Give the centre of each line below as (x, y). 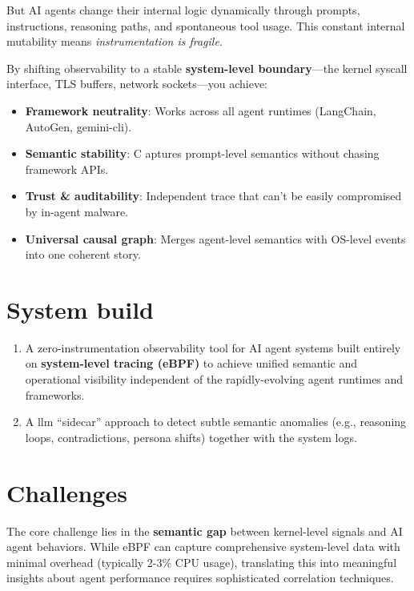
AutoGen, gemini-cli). (78, 126)
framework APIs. (67, 169)
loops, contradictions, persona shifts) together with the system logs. (191, 437)
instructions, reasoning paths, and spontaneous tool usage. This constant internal (206, 25)
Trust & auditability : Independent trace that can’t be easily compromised (213, 196)
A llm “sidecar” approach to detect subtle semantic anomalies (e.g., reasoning (216, 422)
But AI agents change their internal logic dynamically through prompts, (183, 10)
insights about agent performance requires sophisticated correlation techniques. (200, 578)
